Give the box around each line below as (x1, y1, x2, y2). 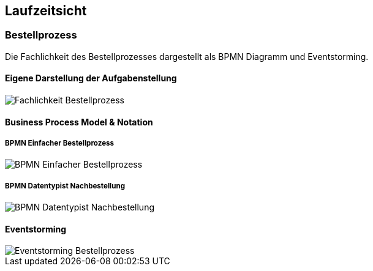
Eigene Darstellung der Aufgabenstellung (5, 73, 177, 84)
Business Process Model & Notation (5, 116, 153, 127)
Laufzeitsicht (5, 3, 87, 18)
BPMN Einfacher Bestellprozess (5, 139, 115, 148)
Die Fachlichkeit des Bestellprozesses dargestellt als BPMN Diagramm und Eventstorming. (5, 51, 369, 62)
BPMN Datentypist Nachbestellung (5, 181, 126, 190)
